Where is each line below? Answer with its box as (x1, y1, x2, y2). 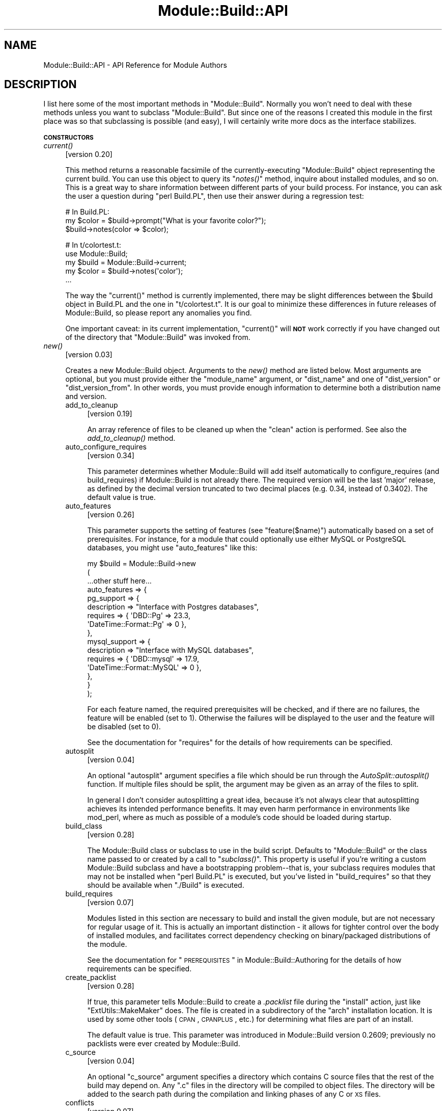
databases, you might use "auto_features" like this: (87, 543, 258, 552)
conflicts (65, 1098, 94, 1107)
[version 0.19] (87, 409, 132, 418)
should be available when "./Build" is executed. (87, 881, 244, 890)
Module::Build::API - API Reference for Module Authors (43, 60, 227, 69)
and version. (65, 392, 107, 401)
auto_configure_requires (65, 442, 147, 452)
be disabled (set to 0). (87, 722, 161, 731)
